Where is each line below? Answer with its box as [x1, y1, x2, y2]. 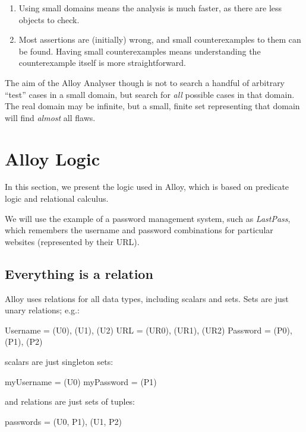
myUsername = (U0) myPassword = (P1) [5, 375, 157, 387]
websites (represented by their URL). [5, 235, 140, 247]
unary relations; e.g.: [5, 304, 80, 316]
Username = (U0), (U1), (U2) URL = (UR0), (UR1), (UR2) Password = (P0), [5, 323, 292, 336]
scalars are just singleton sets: [5, 355, 113, 368]
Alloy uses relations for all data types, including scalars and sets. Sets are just [5, 292, 289, 304]
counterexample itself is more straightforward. [18, 56, 186, 69]
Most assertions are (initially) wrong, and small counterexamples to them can [18, 33, 301, 46]
